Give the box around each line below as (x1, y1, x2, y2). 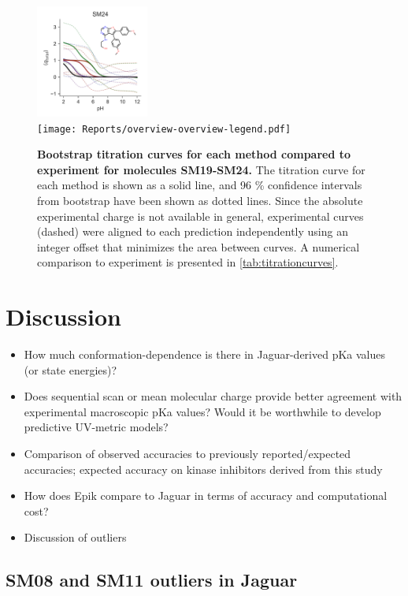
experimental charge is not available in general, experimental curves (37, 207, 364, 224)
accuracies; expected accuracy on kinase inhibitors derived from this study (24, 460, 383, 477)
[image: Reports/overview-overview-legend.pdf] (37, 123, 291, 135)
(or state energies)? (24, 361, 117, 378)
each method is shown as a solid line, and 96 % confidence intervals (37, 177, 362, 193)
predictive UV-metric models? (24, 419, 169, 435)
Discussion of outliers (24, 529, 127, 546)
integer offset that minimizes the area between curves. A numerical (37, 238, 360, 255)
